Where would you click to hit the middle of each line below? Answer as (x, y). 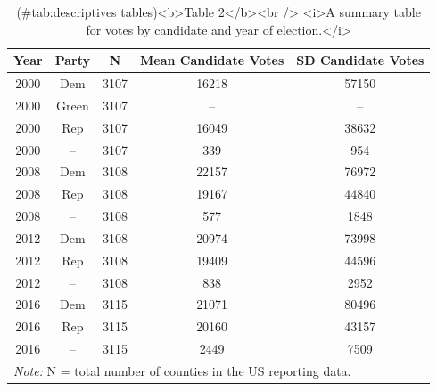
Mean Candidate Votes (212, 60)
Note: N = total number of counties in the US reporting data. (182, 371)
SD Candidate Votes (360, 60)
